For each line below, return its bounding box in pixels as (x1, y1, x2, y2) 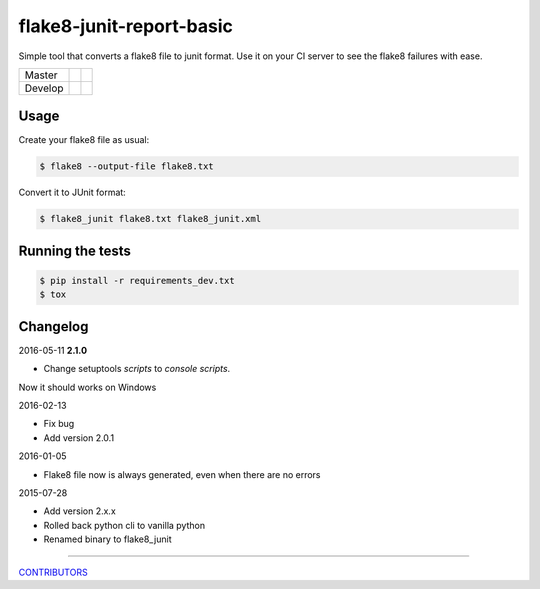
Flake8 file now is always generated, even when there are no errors (43, 468, 321, 480)
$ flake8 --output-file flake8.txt (39, 161, 214, 172)
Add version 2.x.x (43, 505, 117, 517)
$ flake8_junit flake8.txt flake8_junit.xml (39, 213, 262, 225)
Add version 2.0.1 (43, 431, 115, 444)
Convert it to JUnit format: (18, 186, 127, 199)
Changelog (18, 318, 89, 335)
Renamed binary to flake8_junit (43, 533, 172, 545)
